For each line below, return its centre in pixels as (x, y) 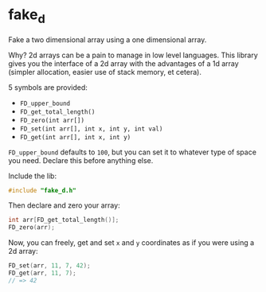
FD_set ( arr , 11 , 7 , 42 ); (49, 266)
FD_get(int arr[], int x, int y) (75, 137)
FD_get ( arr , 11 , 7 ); (43, 273)
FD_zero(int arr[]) (52, 120)
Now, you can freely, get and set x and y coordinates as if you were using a (131, 243)
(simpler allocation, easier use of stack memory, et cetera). (105, 72)
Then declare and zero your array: (65, 205)
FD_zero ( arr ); (32, 228)
